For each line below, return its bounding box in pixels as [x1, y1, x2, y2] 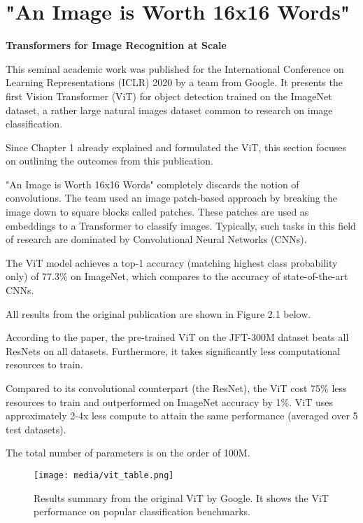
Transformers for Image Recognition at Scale [6, 38, 227, 53]
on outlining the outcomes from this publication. [6, 153, 213, 168]
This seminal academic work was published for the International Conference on [6, 61, 344, 76]
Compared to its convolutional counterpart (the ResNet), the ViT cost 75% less [6, 381, 347, 395]
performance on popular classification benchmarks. [34, 504, 250, 519]
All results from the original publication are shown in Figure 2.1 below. [6, 306, 311, 321]
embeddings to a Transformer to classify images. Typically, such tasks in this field [6, 218, 356, 232]
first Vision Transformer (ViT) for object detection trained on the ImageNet [6, 88, 332, 103]
